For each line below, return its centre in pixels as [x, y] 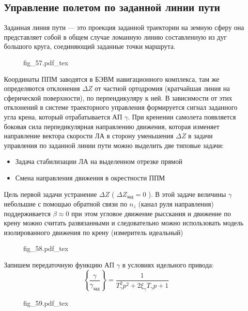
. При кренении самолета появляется [182, 116]
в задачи [200, 136]
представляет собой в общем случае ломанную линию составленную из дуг [115, 37]
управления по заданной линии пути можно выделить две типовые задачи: [114, 145]
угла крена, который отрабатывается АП [63, 116]
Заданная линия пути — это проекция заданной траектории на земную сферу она [124, 27]
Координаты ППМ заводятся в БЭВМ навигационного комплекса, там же [112, 79]
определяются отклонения [42, 88]
